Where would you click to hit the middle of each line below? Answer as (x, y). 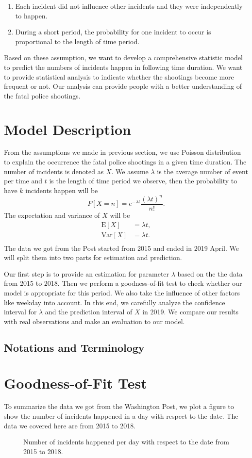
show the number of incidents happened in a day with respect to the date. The (121, 416)
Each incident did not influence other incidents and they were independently (129, 6)
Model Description (67, 129)
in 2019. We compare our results (190, 312)
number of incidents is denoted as (54, 171)
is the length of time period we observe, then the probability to (143, 181)
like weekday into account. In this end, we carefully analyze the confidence (115, 302)
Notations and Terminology (74, 347)
